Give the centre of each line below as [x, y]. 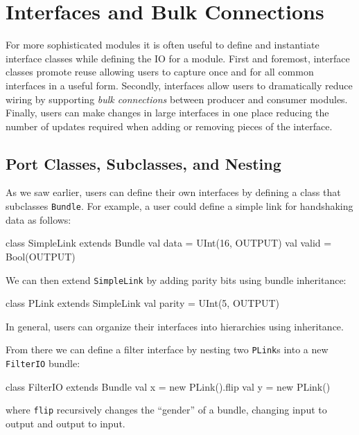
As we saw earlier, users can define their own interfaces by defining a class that [173, 192]
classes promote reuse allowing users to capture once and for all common [160, 72]
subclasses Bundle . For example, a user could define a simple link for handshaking [179, 206]
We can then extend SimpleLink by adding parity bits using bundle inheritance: [176, 279]
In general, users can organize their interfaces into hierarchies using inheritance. [175, 326]
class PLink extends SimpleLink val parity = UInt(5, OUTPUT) [143, 303]
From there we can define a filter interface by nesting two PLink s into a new [167, 349]
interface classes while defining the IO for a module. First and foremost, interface [178, 58]
